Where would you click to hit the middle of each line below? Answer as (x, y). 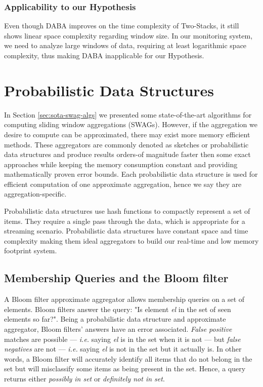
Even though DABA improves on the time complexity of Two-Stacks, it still (122, 26)
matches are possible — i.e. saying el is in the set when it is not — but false (122, 339)
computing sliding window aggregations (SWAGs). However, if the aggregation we (131, 124)
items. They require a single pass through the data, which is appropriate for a (125, 221)
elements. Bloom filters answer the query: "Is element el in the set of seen (118, 309)
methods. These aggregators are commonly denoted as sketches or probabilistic (126, 144)
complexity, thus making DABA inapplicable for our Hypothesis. (104, 55)
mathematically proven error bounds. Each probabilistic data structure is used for (131, 174)
